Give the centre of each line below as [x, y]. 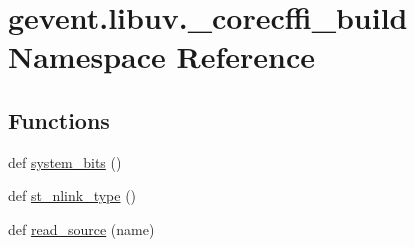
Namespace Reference [161, 56]
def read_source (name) [81, 228]
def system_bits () [65, 161]
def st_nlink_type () [72, 195]
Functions [59, 119]
